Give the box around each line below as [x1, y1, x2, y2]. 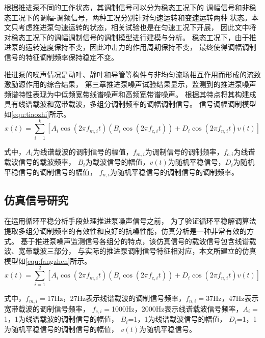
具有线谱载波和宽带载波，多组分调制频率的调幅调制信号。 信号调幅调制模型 [4, 99, 256, 109]
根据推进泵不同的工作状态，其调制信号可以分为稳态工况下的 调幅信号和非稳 [4, 2, 256, 12]
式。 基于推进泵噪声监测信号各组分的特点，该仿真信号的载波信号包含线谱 [4, 235, 249, 246]
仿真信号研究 [4, 192, 68, 207]
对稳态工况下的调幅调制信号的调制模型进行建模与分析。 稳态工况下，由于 [4, 32, 249, 42]
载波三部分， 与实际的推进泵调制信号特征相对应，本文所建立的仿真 [32, 245, 256, 256]
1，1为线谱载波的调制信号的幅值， [4, 314, 118, 324]
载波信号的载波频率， [4, 157, 75, 167]
